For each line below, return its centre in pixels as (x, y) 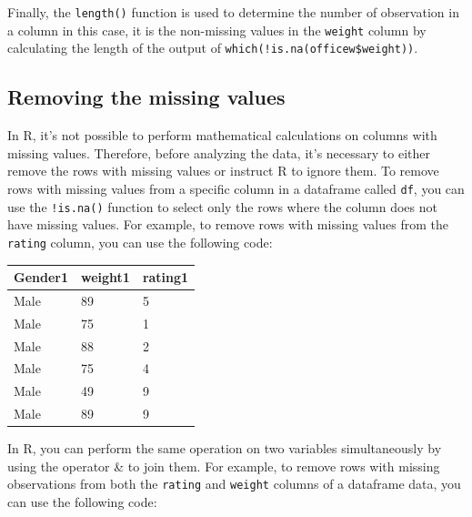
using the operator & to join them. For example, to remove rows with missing (224, 466)
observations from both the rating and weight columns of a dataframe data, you (234, 484)
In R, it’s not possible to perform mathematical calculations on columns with (222, 135)
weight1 (105, 277)
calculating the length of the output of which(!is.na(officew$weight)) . (213, 48)
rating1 (166, 277)
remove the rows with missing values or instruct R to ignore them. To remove (223, 171)
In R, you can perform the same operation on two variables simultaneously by (225, 448)
